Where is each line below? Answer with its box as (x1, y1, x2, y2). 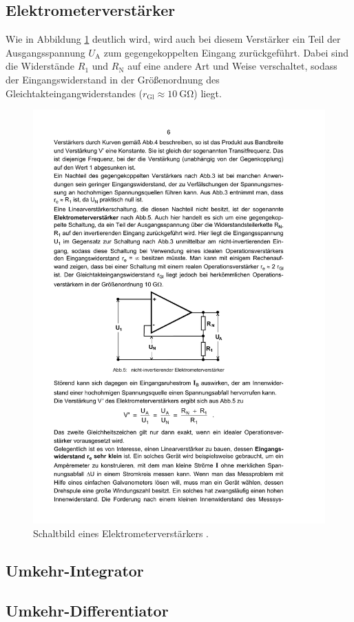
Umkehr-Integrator (6, 559, 144, 581)
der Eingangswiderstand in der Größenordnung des (6, 72, 220, 86)
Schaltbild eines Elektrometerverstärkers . (33, 525, 209, 540)
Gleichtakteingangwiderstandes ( (6, 86, 143, 100)
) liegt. (194, 86, 222, 100)
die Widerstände (6, 59, 75, 73)
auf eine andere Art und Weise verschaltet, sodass (127, 59, 337, 73)
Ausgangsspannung (6, 45, 85, 59)
